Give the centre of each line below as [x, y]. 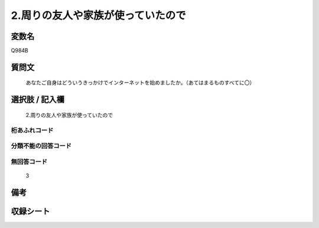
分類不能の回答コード [41, 146]
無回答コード [29, 161]
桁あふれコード [32, 130]
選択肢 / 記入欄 [38, 100]
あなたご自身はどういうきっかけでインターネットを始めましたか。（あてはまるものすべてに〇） [140, 83]
